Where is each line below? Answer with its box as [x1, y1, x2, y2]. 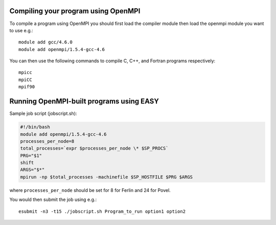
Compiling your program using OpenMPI [9, 7, 141, 15]
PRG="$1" [20, 153, 42, 158]
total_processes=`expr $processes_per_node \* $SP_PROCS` [20, 145, 169, 152]
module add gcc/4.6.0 [18, 39, 73, 45]
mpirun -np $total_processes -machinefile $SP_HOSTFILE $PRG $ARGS [20, 174, 193, 180]
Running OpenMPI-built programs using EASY [9, 97, 159, 106]
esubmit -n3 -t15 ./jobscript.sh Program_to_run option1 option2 [18, 208, 186, 214]
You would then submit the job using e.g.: [9, 196, 97, 203]
